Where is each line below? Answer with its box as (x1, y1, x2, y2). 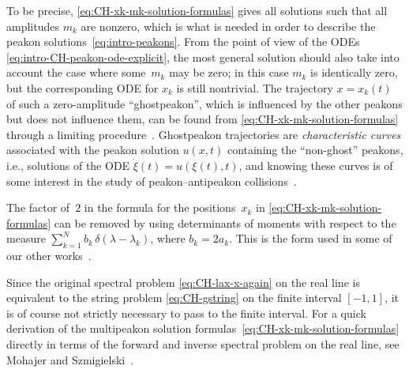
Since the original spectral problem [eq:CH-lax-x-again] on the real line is (6, 273, 360, 290)
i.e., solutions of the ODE (6, 156, 130, 173)
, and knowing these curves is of (238, 156, 393, 173)
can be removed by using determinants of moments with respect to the (54, 214, 396, 231)
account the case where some (6, 64, 146, 81)
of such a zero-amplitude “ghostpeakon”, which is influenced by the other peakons (6, 95, 403, 111)
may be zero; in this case (169, 64, 289, 81)
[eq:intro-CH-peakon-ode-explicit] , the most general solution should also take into (6, 48, 400, 65)
